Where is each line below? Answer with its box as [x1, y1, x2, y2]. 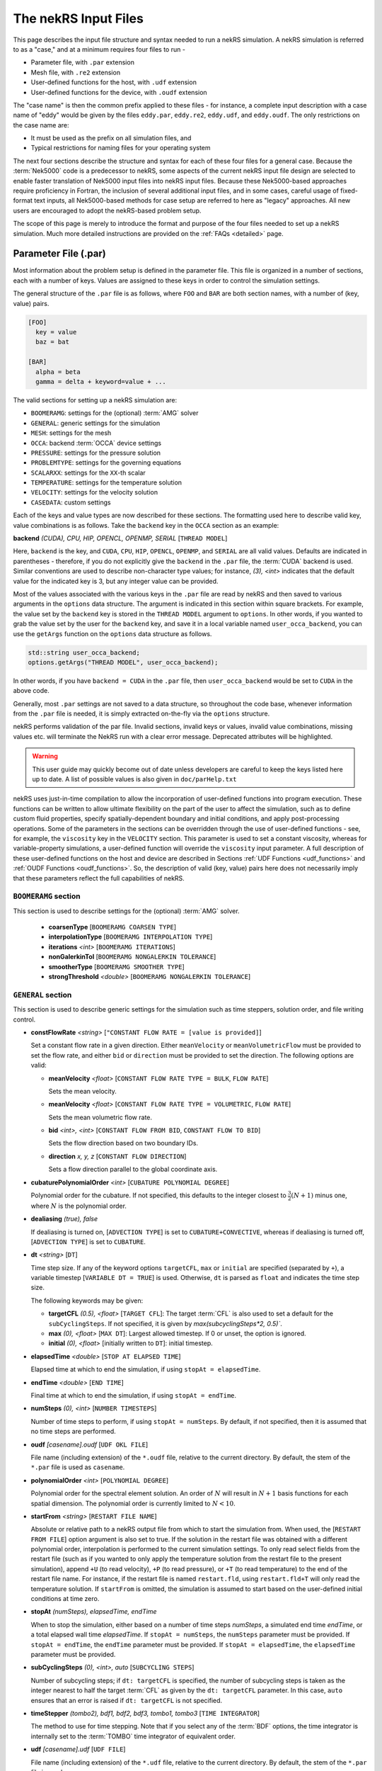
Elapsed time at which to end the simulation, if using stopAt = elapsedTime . [30, 1365, 261, 1374]
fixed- [340, 186, 359, 195]
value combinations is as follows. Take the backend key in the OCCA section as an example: [13, 521, 279, 529]
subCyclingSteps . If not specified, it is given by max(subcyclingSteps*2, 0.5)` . [48, 1319, 282, 1328]
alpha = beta [35, 368, 81, 375]
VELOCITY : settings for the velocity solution [30, 488, 158, 497]
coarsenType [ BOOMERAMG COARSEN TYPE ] [48, 923, 177, 932]
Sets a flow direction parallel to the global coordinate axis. [48, 1165, 218, 1174]
